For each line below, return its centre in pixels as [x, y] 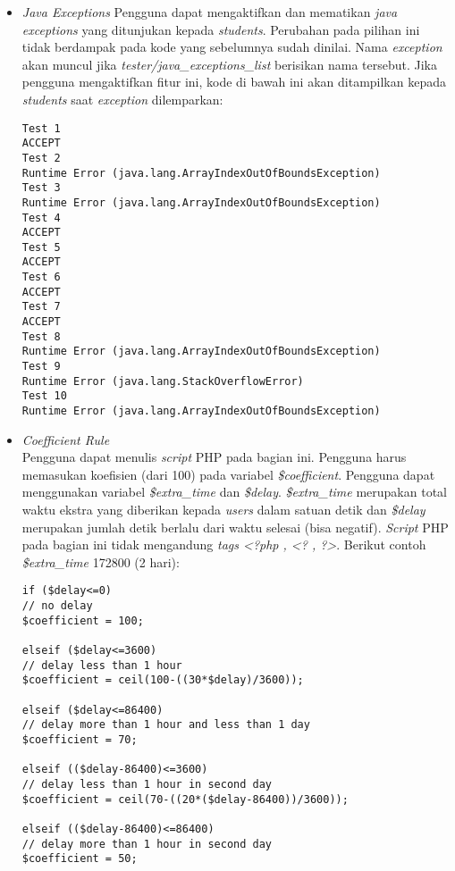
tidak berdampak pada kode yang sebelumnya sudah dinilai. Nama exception [232, 47]
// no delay [57, 606]
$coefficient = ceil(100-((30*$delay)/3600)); [163, 680]
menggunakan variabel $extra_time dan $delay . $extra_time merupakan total [234, 492]
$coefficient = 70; [80, 740]
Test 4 [41, 218]
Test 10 [44, 396]
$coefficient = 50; [80, 859]
